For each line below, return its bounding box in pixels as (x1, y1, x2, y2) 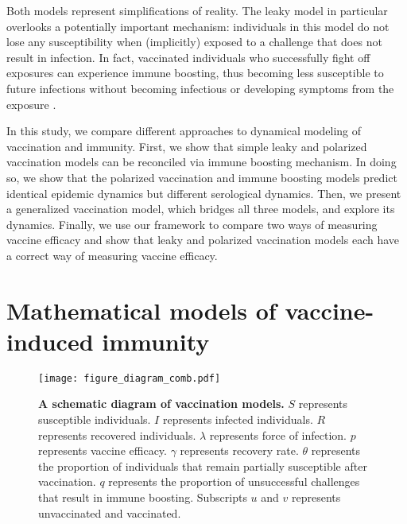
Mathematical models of (6, 293, 277, 326)
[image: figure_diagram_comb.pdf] (38, 372, 221, 384)
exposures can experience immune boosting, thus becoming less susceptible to (6, 64, 384, 81)
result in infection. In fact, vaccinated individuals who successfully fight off (6, 49, 370, 65)
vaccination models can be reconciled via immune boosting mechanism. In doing (6, 153, 397, 170)
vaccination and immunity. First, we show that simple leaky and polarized (6, 138, 367, 154)
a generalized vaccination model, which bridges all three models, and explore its (6, 200, 395, 217)
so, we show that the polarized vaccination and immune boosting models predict (6, 169, 397, 185)
